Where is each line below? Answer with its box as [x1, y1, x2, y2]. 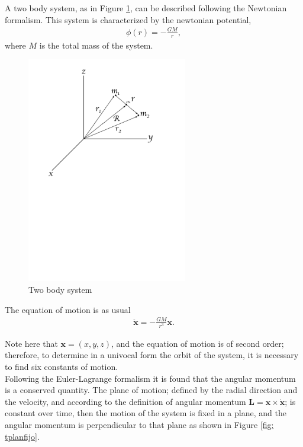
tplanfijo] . [5, 430, 40, 442]
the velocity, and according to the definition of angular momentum [5, 395, 246, 407]
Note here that [5, 337, 58, 349]
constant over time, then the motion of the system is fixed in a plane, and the [5, 407, 286, 419]
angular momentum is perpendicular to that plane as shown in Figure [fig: [5, 418, 274, 430]
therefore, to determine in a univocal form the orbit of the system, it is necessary [5, 349, 299, 361]
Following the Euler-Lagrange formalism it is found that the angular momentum [5, 372, 296, 384]
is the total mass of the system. [39, 39, 153, 51]
